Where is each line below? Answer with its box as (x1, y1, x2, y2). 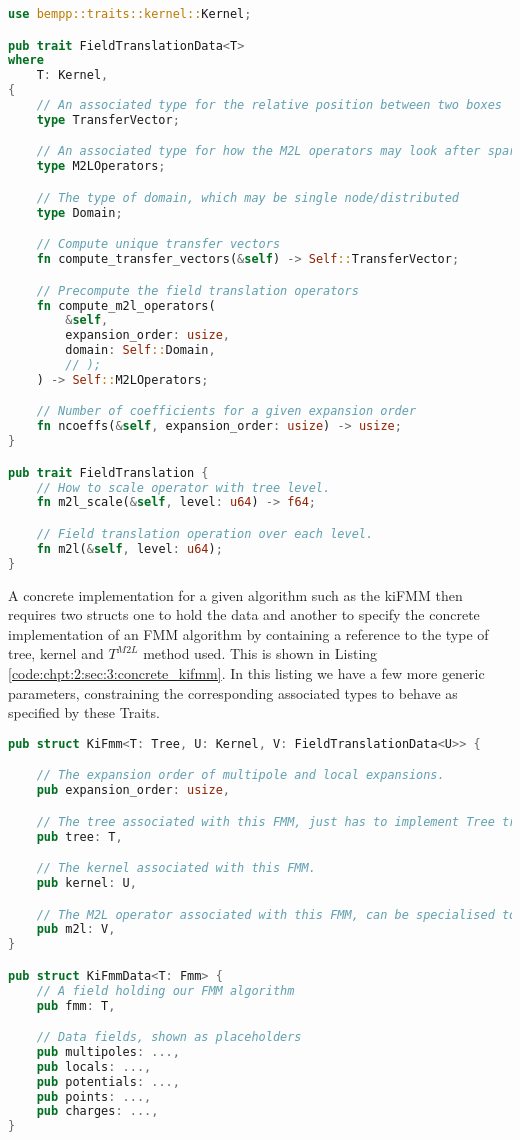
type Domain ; (36, 205, 123, 220)
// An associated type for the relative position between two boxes (36, 98, 502, 113)
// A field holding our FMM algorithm (36, 983, 295, 998)
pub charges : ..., (36, 1104, 159, 1119)
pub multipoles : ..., (36, 1044, 180, 1059)
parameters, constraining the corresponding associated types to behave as (8, 682, 458, 703)
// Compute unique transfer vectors (36, 237, 281, 252)
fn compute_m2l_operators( (36, 298, 216, 313)
